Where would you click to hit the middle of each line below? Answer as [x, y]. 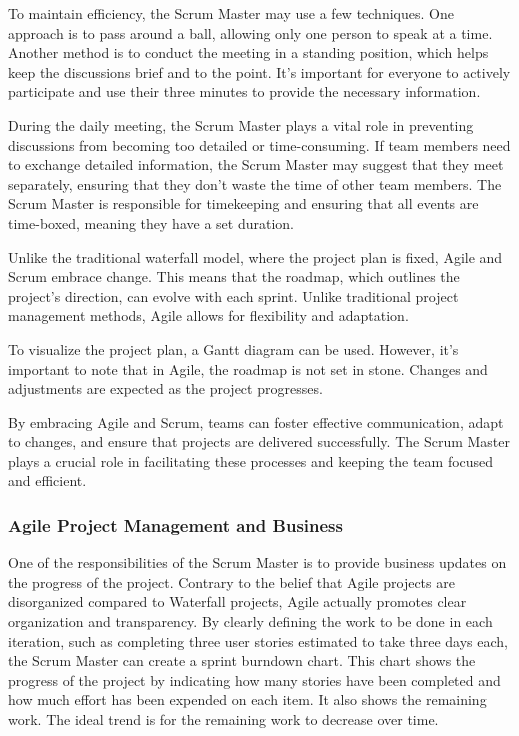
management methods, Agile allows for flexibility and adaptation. [208, 315]
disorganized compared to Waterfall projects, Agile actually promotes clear [237, 601]
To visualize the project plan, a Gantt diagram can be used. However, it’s [233, 348]
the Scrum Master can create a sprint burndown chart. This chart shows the [242, 660]
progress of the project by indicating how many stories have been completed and [254, 679]
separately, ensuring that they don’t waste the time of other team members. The [255, 183]
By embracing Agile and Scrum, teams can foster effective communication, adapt [256, 421]
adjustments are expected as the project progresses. [165, 388]
